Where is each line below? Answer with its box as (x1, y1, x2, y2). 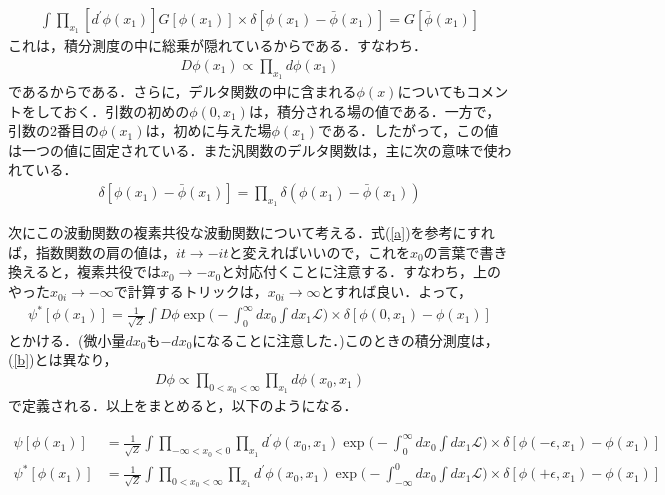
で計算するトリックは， (113, 281, 268, 302)
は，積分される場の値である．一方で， (248, 100, 501, 121)
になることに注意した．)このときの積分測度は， (192, 329, 499, 350)
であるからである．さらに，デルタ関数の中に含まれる (8, 81, 357, 102)
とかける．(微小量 (8, 329, 126, 350)
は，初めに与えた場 (145, 120, 272, 141)
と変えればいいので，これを (228, 241, 410, 262)
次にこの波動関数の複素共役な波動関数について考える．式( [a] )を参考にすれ (8, 222, 495, 243)
